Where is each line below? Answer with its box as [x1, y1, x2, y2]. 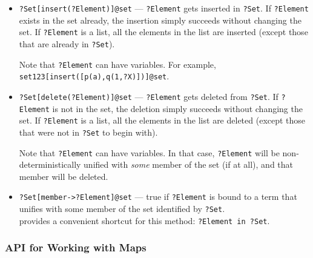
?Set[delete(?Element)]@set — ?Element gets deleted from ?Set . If [19, 90, 278, 102]
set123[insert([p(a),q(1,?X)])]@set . [19, 70, 170, 82]
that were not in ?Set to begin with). [19, 125, 158, 138]
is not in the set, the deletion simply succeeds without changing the [52, 102, 303, 114]
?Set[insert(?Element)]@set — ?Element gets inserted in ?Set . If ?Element [19, 2, 309, 14]
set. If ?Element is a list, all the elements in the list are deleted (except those [19, 114, 306, 127]
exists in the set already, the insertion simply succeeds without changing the [19, 13, 301, 26]
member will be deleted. [19, 170, 108, 182]
